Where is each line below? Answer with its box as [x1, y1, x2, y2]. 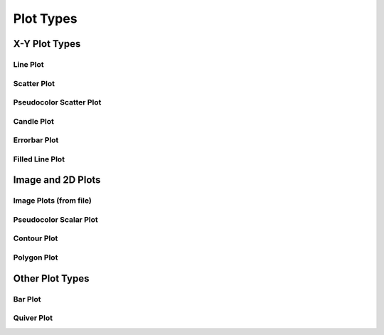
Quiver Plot [13, 313, 53, 323]
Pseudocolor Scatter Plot [13, 97, 102, 107]
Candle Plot [13, 116, 55, 126]
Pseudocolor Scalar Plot [13, 214, 99, 224]
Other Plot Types [13, 272, 90, 285]
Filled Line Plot [13, 154, 65, 164]
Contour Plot [13, 233, 58, 243]
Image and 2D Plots [13, 174, 101, 186]
